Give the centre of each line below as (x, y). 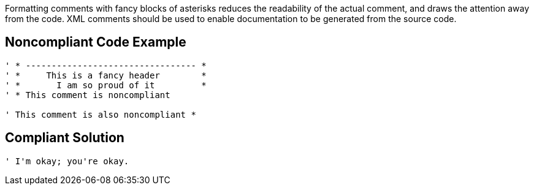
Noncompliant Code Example (96, 42)
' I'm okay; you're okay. (67, 161)
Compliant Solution (65, 138)
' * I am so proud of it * (106, 85)
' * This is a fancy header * (106, 75)
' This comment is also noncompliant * (101, 114)
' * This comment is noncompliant (88, 95)
